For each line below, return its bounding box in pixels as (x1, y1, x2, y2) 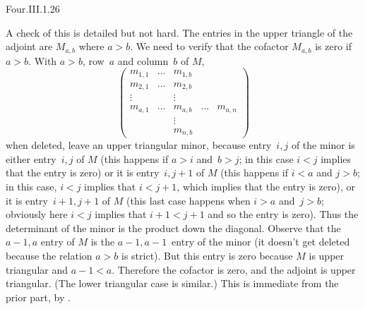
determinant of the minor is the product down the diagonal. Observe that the (6, 220, 341, 235)
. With (28, 53, 57, 68)
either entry (6, 151, 56, 166)
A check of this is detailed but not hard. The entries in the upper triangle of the (6, 25, 353, 40)
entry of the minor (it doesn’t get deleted (172, 234, 350, 249)
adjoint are (6, 39, 53, 54)
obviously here (6, 207, 68, 222)
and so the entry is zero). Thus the (208, 207, 359, 222)
